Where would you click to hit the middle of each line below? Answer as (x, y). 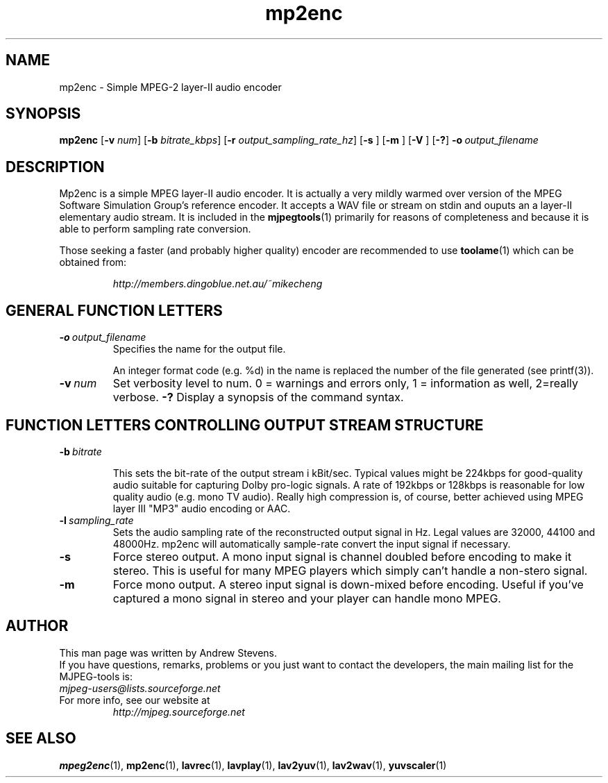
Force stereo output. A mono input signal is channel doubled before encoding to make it (342, 556)
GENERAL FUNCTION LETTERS (114, 310)
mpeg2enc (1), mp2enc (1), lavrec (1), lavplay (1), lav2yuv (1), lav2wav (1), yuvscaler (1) (253, 765)
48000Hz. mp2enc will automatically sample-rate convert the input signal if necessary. (312, 544)
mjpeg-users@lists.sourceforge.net (140, 688)
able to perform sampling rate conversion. (155, 229)
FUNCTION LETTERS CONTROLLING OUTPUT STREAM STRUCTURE (245, 425)
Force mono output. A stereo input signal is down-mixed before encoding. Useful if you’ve (348, 584)
